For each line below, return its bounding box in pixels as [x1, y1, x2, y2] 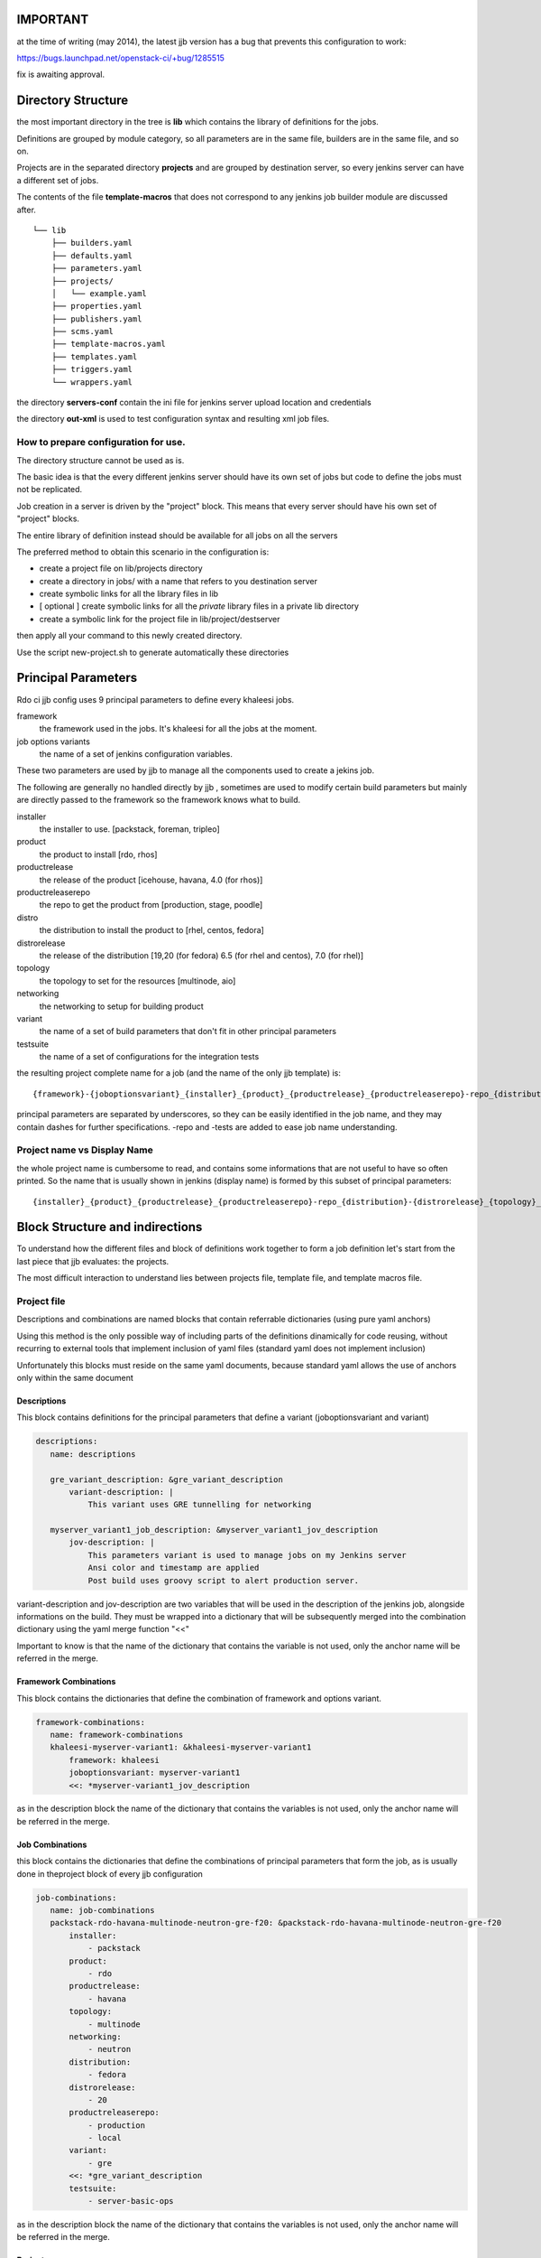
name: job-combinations [50, 1906, 155, 1916]
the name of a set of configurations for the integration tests [39, 1051, 260, 1062]
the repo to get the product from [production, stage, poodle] [39, 900, 263, 910]
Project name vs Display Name [16, 1143, 153, 1156]
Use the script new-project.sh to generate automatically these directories [16, 647, 289, 658]
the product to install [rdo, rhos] [39, 849, 158, 860]
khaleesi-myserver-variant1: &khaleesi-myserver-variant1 [50, 1742, 312, 1752]
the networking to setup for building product [39, 1001, 205, 1012]
